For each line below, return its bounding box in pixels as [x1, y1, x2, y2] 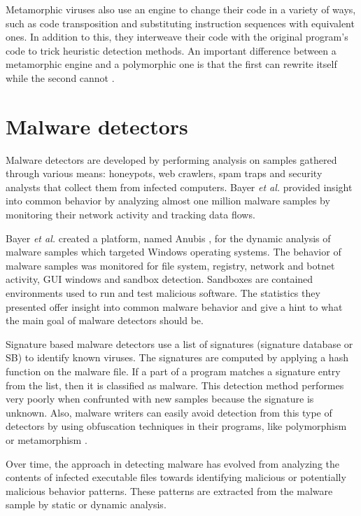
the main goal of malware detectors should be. [6, 313, 204, 328]
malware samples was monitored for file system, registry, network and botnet [6, 258, 335, 272]
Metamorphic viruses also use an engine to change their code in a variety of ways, [6, 2, 356, 16]
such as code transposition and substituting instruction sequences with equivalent [6, 15, 355, 30]
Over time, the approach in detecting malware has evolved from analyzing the [6, 456, 339, 470]
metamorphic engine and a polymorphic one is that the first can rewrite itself [6, 57, 337, 71]
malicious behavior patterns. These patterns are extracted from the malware [6, 483, 333, 498]
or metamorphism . [6, 432, 87, 447]
